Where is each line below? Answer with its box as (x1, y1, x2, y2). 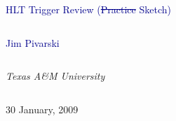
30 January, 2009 (6, 101, 79, 116)
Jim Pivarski (6, 35, 60, 50)
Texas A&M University (6, 69, 105, 83)
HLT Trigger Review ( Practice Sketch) (6, 2, 171, 16)
